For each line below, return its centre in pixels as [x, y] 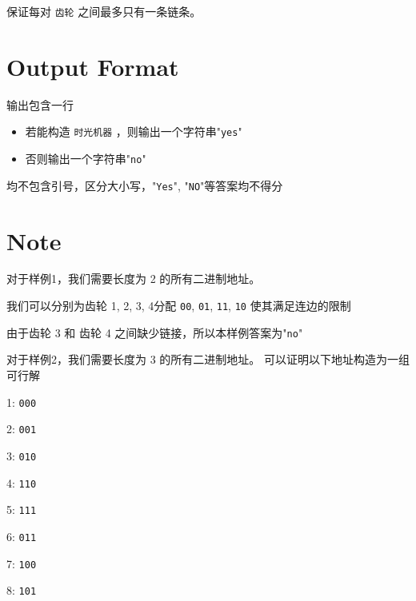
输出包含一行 [40, 104]
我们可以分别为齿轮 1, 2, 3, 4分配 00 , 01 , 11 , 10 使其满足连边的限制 [179, 306]
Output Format [93, 66]
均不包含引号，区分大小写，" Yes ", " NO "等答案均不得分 [145, 185]
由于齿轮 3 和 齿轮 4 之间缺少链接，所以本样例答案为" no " [155, 332]
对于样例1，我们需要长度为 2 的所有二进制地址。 [134, 279]
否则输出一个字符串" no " [86, 159]
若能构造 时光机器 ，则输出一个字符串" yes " [134, 131]
